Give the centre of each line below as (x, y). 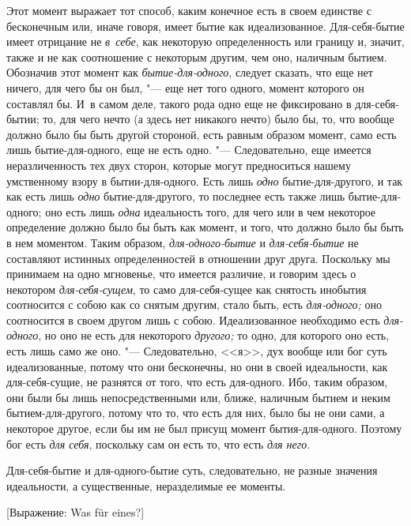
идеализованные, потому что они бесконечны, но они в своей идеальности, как (197, 366)
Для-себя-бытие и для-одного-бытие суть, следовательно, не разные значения (192, 470)
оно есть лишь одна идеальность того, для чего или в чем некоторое (211, 211)
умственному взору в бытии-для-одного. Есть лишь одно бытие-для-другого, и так (205, 180)
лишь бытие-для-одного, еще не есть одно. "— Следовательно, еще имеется (189, 150)
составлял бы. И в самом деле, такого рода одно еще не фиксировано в (179, 103)
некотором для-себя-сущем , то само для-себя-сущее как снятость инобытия (187, 289)
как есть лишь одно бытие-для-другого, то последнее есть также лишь (176, 196)
